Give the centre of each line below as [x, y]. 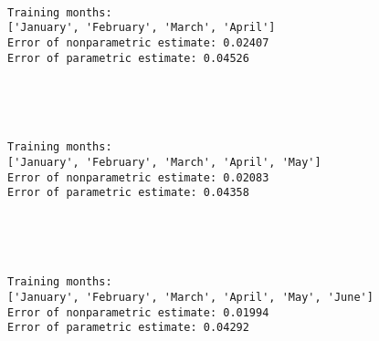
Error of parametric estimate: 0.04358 [128, 193]
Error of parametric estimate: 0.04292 [128, 328]
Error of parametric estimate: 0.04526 [128, 58]
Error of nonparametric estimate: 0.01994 [138, 312]
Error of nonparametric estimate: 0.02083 [138, 177]
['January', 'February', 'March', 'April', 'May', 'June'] [190, 297]
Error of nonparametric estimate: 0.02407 [138, 42]
